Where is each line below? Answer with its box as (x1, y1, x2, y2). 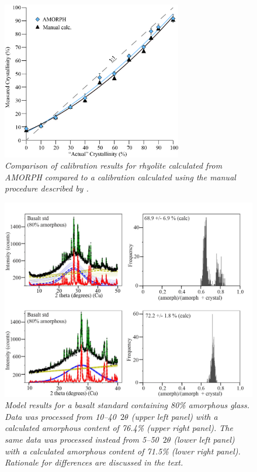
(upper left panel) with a (131, 410, 218, 422)
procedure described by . (5, 182, 89, 194)
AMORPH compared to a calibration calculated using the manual (5, 170, 236, 183)
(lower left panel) (173, 433, 235, 445)
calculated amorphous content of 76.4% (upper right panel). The (5, 422, 233, 434)
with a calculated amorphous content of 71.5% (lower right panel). (5, 444, 241, 457)
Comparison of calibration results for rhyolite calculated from (5, 159, 223, 172)
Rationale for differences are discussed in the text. (5, 456, 183, 468)
